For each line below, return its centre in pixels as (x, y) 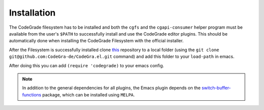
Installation (32, 13)
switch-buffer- (216, 88)
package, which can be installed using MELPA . (88, 94)
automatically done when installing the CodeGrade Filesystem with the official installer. (96, 41)
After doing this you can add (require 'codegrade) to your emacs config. (87, 65)
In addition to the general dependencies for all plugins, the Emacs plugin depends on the (111, 88)
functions (32, 94)
